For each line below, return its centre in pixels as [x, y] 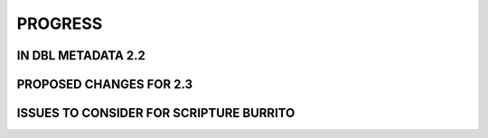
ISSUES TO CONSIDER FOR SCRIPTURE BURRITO [156, 113]
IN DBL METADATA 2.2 [81, 55]
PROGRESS [60, 23]
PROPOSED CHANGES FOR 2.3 [105, 84]
